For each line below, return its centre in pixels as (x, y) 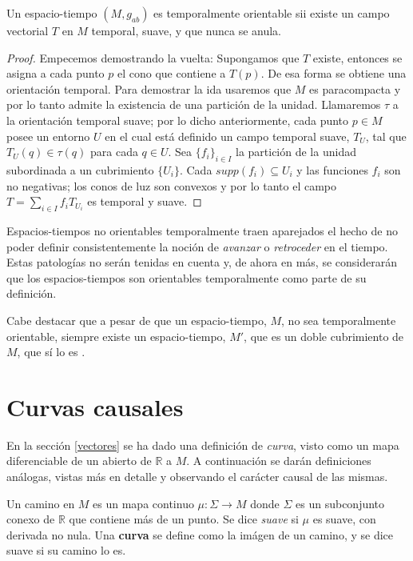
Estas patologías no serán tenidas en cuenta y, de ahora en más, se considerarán (202, 262)
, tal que (386, 136)
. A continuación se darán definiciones (279, 461)
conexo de (31, 519)
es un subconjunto (340, 503)
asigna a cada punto (56, 73)
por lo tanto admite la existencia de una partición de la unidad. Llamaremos (194, 104)
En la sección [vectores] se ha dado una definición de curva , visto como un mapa (203, 445)
